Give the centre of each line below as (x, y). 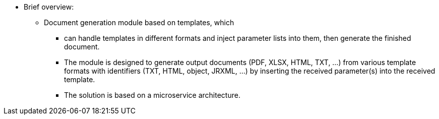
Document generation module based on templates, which (139, 22)
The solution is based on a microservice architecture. (152, 95)
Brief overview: (49, 7)
